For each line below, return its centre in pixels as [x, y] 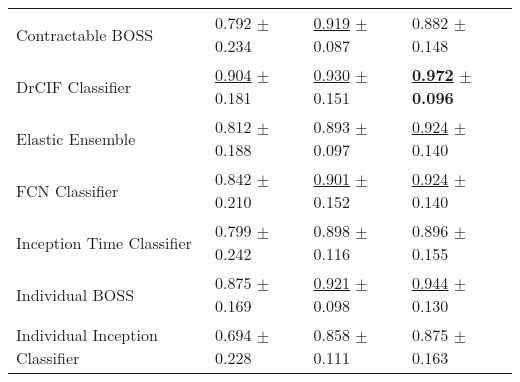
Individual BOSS [75, 294]
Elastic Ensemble [76, 138]
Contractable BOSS [85, 34]
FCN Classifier [67, 190]
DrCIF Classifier [73, 86]
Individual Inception [87, 334]
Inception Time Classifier [104, 242]
